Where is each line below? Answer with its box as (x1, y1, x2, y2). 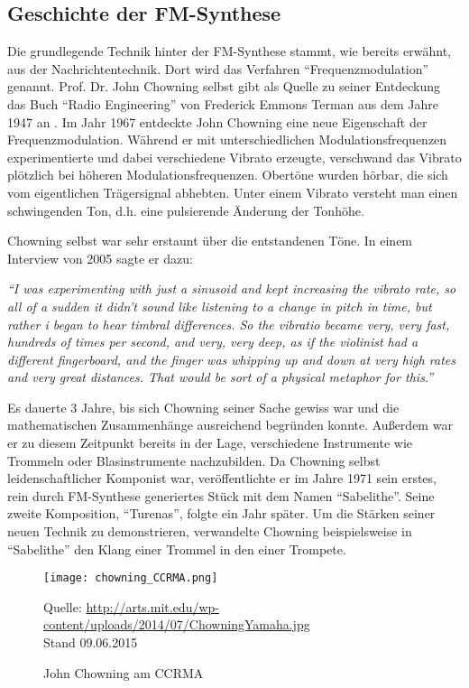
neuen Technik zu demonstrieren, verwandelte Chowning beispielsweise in (7, 522, 412, 541)
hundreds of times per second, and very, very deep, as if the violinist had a (7, 332, 418, 351)
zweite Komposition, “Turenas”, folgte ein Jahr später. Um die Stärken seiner (7, 504, 436, 523)
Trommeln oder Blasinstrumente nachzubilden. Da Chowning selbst (7, 451, 381, 470)
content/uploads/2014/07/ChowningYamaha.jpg (43, 615, 310, 634)
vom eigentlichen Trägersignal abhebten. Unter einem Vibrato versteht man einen (7, 182, 458, 201)
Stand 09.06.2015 (43, 633, 138, 652)
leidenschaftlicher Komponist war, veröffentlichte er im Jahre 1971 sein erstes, (7, 469, 437, 488)
